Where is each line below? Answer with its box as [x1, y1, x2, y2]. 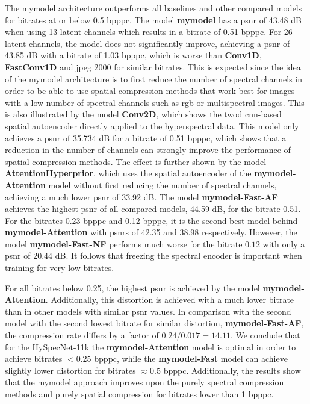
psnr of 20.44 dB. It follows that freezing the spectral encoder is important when [5, 249, 302, 262]
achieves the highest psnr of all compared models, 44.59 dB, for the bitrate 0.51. [5, 202, 301, 215]
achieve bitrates [5, 352, 63, 365]
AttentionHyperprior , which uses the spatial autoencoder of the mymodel [5, 167, 293, 179]
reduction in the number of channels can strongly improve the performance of [5, 143, 291, 156]
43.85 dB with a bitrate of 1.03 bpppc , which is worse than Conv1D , [5, 49, 262, 61]
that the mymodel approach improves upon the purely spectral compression [5, 376, 284, 388]
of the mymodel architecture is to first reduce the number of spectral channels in [5, 72, 303, 85]
